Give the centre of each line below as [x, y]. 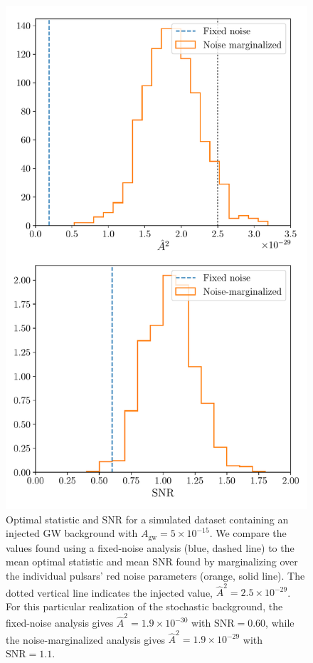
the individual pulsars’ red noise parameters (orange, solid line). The [155, 575]
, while [280, 623]
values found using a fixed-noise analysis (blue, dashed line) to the [150, 547]
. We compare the [248, 533]
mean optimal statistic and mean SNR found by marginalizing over [152, 562]
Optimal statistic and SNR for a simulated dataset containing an [147, 519]
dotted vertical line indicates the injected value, [110, 592]
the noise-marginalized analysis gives [85, 639]
